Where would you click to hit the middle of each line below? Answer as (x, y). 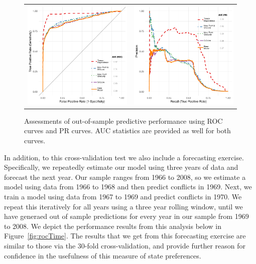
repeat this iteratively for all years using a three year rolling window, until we (123, 206)
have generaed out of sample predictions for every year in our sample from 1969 (126, 216)
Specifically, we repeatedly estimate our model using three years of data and (121, 167)
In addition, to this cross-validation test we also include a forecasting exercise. (124, 157)
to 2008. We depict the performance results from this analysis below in (113, 226)
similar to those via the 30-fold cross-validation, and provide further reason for (125, 245)
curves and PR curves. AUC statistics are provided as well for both (127, 130)
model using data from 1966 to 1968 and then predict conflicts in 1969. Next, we (128, 187)
